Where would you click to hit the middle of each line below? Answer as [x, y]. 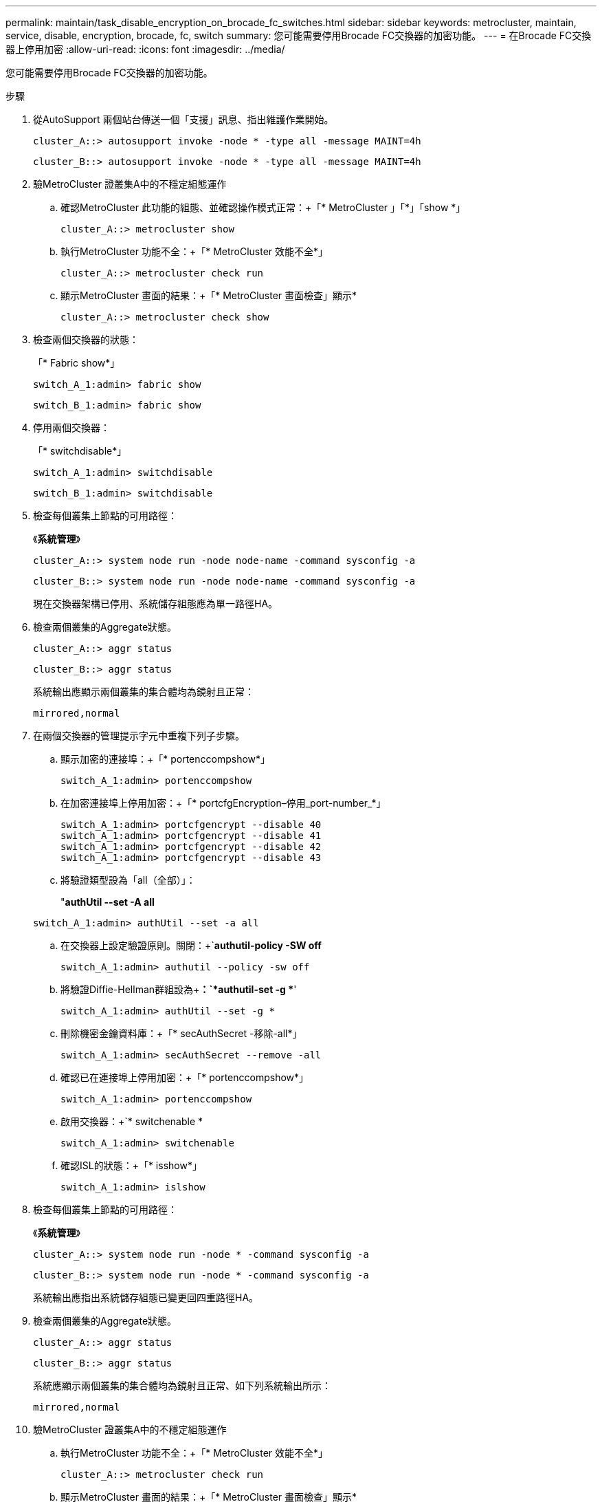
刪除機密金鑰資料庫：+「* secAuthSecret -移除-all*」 [181, 1033]
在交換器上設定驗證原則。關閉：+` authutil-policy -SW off [191, 945]
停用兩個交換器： [71, 427]
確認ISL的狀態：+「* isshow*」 [131, 1165]
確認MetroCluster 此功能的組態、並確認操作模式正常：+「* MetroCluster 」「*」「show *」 [263, 207]
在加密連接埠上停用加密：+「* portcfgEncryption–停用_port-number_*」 [223, 803]
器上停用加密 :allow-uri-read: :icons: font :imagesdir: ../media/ [145, 49]
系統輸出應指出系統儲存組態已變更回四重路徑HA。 [146, 1297]
